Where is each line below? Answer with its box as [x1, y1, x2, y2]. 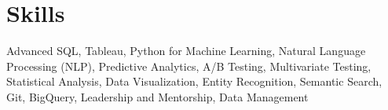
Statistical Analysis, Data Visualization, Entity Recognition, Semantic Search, [6, 73, 383, 90]
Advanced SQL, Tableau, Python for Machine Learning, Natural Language [6, 42, 366, 59]
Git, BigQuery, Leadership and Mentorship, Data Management [6, 88, 309, 104]
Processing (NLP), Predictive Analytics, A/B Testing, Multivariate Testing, [6, 57, 372, 74]
